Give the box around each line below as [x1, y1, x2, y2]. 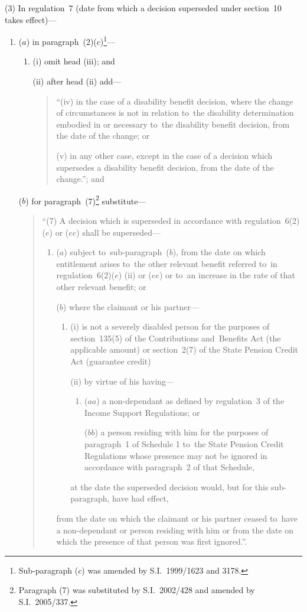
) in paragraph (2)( [26, 35, 97, 47]
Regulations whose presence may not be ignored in [84, 449, 267, 461]
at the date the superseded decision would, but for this [70, 480, 269, 493]
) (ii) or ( [118, 269, 152, 281]
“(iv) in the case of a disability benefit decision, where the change [56, 95, 293, 107]
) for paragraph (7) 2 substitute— [25, 193, 146, 207]
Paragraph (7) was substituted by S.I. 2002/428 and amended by [18, 584, 255, 596]
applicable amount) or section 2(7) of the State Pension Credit [70, 343, 299, 356]
